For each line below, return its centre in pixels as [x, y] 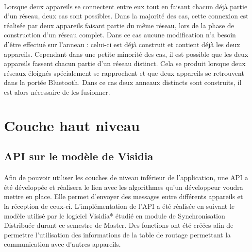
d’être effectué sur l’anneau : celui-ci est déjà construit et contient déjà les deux [122, 44]
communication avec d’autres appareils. [62, 244]
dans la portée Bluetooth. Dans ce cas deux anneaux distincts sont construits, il [123, 82]
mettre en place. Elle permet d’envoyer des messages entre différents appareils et [124, 196]
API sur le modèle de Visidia [79, 156]
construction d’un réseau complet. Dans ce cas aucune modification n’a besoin [120, 35]
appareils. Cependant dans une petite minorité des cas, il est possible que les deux [126, 54]
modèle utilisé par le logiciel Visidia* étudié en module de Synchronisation [115, 215]
